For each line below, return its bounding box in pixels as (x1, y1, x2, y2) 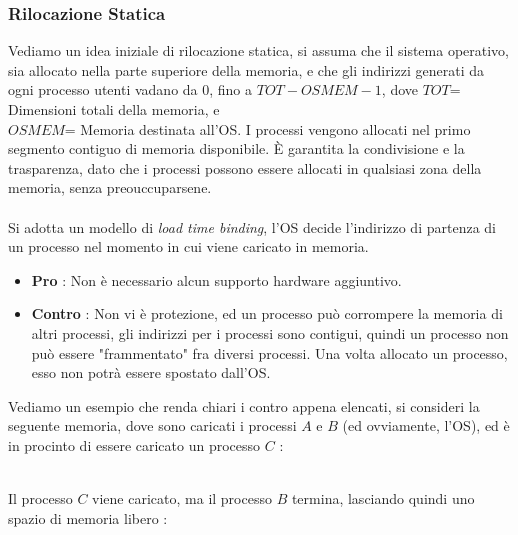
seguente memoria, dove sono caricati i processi (8, 415, 297, 436)
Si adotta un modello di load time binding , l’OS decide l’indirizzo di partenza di (8, 216, 496, 237)
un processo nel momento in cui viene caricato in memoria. (8, 236, 369, 257)
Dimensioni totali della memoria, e (8, 99, 220, 119)
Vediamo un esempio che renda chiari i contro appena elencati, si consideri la (8, 395, 480, 416)
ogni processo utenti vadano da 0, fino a (8, 79, 253, 100)
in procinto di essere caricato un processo (8, 434, 261, 455)
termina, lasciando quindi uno (291, 488, 475, 509)
